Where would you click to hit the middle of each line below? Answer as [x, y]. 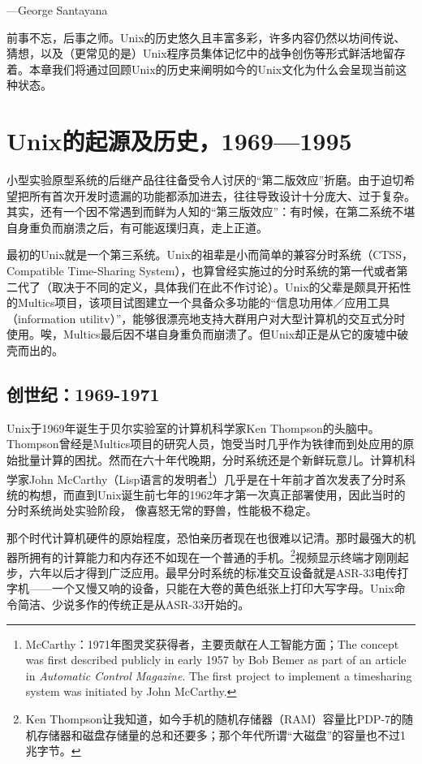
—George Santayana [57, 10]
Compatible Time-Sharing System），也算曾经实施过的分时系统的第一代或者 [202, 271]
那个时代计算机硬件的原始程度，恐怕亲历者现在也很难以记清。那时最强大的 [205, 538]
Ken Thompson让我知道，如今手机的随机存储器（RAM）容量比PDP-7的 [214, 719]
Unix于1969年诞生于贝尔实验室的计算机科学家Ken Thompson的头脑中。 [193, 427]
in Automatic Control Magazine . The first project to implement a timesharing [219, 675]
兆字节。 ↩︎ [53, 751]
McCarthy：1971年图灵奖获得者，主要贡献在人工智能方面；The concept [212, 643]
